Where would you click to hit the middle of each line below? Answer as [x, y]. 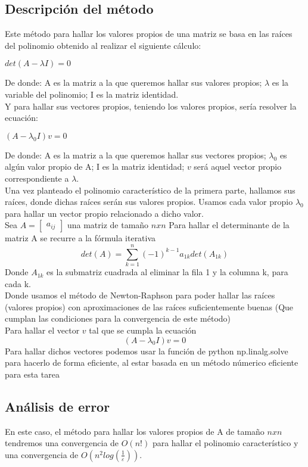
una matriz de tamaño [108, 225]
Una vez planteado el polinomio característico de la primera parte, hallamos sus [150, 190]
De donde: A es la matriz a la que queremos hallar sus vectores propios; [136, 155]
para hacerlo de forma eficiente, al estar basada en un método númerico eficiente [152, 362]
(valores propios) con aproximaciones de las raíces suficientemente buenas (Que [149, 306]
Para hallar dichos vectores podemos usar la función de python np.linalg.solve [147, 351]
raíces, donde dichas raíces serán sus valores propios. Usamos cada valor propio [149, 202]
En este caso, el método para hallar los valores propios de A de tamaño [135, 431]
